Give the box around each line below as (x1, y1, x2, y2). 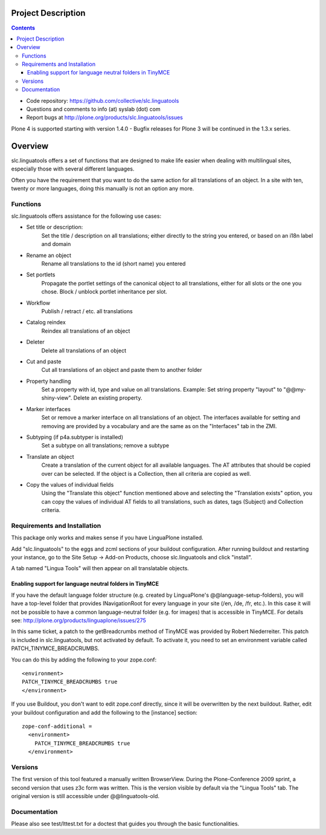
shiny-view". (41, 394, 72, 401)
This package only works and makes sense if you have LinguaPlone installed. (11, 534, 203, 541)
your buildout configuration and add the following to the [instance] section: (11, 709, 197, 716)
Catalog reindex (26, 319, 66, 326)
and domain (41, 241, 71, 248)
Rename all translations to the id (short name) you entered (41, 260, 186, 267)
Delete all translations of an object (41, 346, 127, 354)
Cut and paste (26, 357, 62, 365)
